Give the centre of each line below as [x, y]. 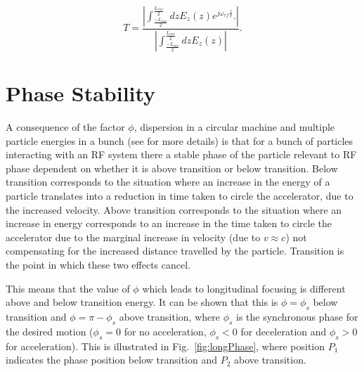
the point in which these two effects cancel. [98, 264]
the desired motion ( [50, 331]
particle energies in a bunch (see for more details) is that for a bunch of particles [180, 140]
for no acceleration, [165, 331]
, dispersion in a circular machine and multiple [234, 127]
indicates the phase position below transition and [111, 360]
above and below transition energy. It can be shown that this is [142, 302]
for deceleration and [284, 331]
